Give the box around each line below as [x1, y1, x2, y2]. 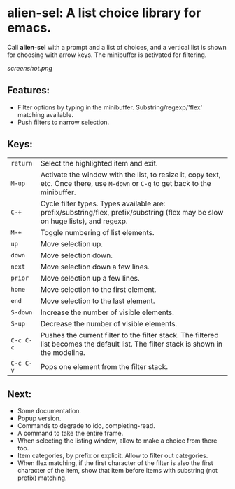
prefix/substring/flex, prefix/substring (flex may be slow [40, 207, 224, 217]
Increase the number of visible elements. [40, 307, 175, 317]
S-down [10, 308, 33, 316]
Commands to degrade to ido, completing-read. [17, 422, 155, 430]
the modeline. [40, 347, 85, 357]
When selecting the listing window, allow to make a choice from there [17, 436, 218, 445]
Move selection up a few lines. [40, 273, 140, 283]
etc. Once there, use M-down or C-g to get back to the [40, 178, 211, 188]
